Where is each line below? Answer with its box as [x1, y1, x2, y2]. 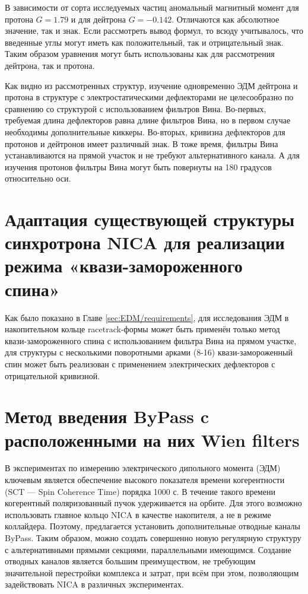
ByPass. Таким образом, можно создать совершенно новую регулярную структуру [5, 532, 301, 544]
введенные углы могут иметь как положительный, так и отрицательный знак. [5, 36, 284, 48]
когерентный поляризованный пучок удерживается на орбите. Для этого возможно [5, 497, 302, 509]
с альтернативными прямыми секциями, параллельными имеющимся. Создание [5, 543, 291, 555]
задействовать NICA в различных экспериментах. [5, 578, 184, 590]
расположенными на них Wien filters [5, 427, 300, 452]
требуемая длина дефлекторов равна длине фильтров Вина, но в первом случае [5, 114, 291, 126]
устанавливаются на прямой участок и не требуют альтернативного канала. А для [5, 149, 300, 161]
